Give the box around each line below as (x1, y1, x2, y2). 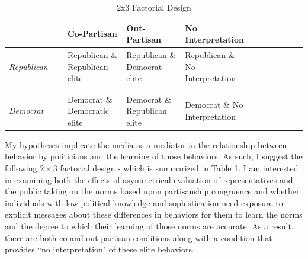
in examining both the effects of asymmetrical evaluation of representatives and (5, 173, 293, 186)
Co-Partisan (67, 27, 117, 40)
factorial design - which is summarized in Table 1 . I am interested (60, 162, 299, 174)
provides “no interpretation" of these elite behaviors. (5, 243, 194, 255)
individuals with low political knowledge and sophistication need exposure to (5, 196, 283, 209)
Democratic (67, 104, 110, 117)
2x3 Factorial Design (117, 1, 191, 13)
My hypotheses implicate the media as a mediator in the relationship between (5, 138, 287, 151)
